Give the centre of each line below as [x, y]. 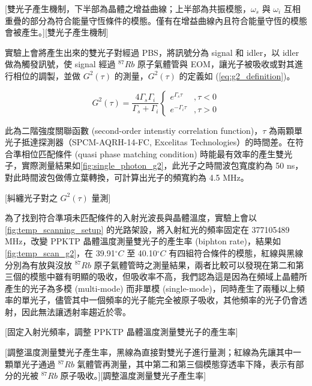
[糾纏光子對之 [31, 197]
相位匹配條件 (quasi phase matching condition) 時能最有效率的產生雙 [153, 153]
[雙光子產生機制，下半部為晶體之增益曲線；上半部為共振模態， [128, 8]
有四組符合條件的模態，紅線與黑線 [236, 252]
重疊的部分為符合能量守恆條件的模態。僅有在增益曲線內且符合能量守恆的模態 [156, 20]
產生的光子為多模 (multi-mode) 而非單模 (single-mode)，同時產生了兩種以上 [151, 288]
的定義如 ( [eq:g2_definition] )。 [237, 75]
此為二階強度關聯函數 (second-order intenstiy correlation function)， [134, 130]
